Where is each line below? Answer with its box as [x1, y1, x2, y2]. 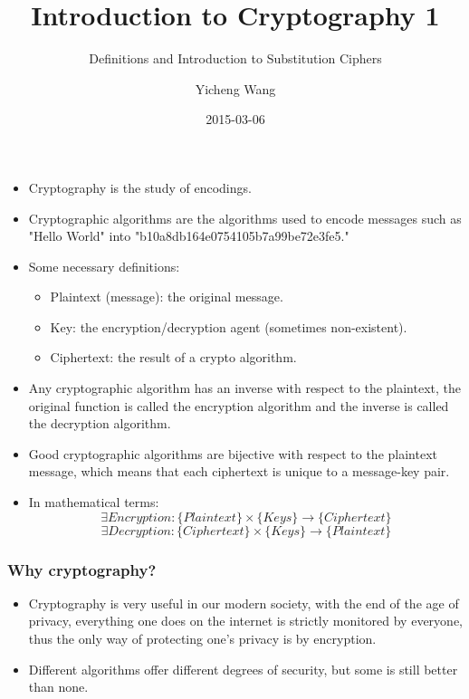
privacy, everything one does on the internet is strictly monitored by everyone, [28, 611, 463, 630]
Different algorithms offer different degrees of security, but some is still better [28, 659, 458, 678]
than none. [28, 677, 89, 696]
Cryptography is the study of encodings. [28, 177, 252, 196]
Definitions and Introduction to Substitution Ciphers [89, 49, 382, 68]
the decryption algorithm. [28, 414, 171, 433]
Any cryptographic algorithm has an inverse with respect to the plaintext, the [28, 378, 462, 397]
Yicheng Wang [195, 79, 276, 98]
